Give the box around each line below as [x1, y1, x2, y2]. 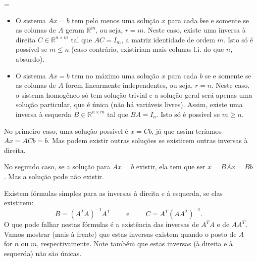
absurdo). [15, 53, 45, 64]
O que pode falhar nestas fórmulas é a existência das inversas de [4, 219, 199, 229]
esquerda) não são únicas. [4, 248, 82, 258]
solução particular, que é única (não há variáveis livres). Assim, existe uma [15, 99, 243, 110]
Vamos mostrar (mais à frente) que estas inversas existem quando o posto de [4, 228, 237, 239]
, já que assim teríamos [152, 125, 222, 136]
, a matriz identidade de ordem [121, 34, 215, 44]
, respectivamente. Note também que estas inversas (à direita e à [37, 238, 233, 249]
